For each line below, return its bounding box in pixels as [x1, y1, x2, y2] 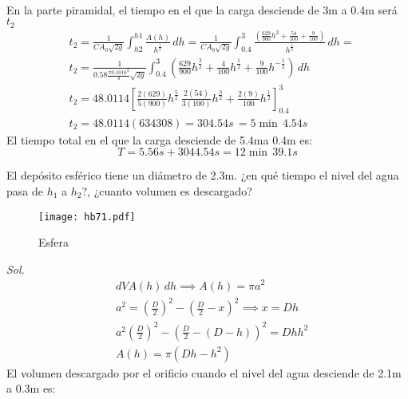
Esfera [38, 234, 69, 251]
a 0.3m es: [6, 380, 56, 397]
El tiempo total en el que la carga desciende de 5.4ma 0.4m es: [6, 131, 312, 148]
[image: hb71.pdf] [38, 211, 136, 223]
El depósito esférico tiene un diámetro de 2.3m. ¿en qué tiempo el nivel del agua [6, 167, 399, 184]
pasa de [6, 182, 43, 199]
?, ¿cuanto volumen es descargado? [81, 182, 252, 199]
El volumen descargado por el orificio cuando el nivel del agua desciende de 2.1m [6, 364, 402, 381]
